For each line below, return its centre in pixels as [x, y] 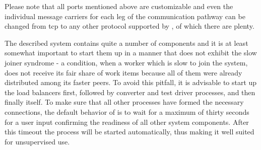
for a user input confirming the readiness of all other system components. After [127, 122]
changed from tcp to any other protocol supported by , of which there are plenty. [129, 26]
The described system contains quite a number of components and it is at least [126, 43]
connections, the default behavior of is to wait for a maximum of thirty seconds [127, 111]
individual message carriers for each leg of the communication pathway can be [125, 16]
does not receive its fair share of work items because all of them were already [123, 72]
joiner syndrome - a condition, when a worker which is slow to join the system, [126, 62]
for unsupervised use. [37, 141]
